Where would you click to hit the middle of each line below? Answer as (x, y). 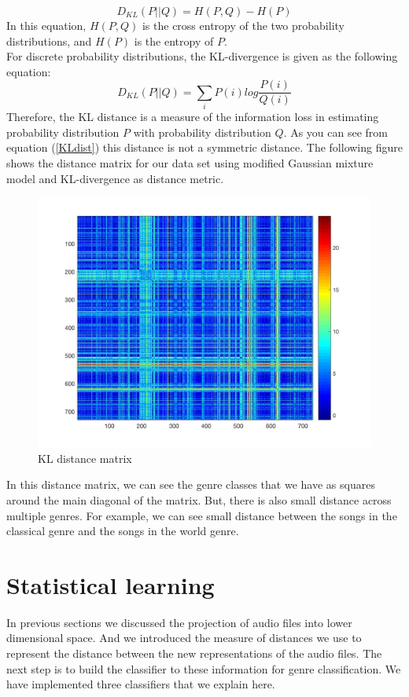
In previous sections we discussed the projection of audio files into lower (179, 622)
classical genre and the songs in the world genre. (123, 531)
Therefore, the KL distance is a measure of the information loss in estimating (193, 117)
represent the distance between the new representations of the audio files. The (194, 653)
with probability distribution (202, 132)
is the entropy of (174, 40)
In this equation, (46, 25)
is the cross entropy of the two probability (243, 25)
